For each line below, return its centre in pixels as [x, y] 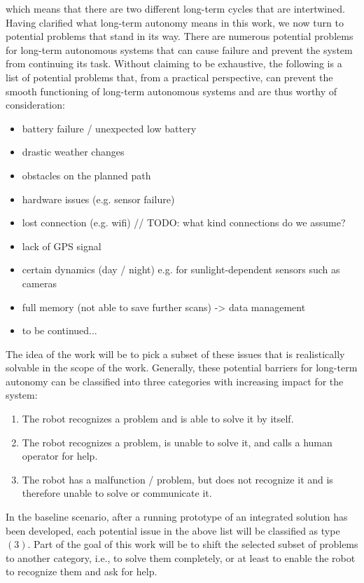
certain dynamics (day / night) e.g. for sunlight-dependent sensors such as [181, 269]
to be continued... [59, 330]
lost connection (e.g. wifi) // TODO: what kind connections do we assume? [184, 222]
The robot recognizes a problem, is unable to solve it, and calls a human [177, 442]
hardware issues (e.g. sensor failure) [98, 199]
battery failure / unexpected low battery [109, 128]
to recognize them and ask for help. [82, 571]
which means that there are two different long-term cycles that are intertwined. [175, 8]
